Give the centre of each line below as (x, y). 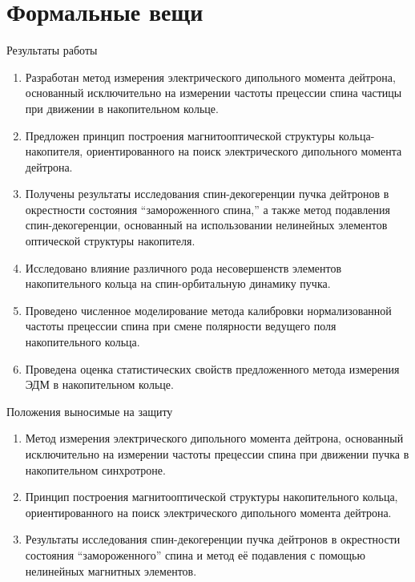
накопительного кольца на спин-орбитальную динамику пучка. (178, 283)
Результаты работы (52, 50)
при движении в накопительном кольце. (122, 108)
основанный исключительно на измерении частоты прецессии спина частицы (214, 93)
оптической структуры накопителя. (110, 241)
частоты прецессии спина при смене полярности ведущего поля (181, 326)
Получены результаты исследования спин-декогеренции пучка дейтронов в (207, 194)
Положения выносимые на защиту (90, 411)
